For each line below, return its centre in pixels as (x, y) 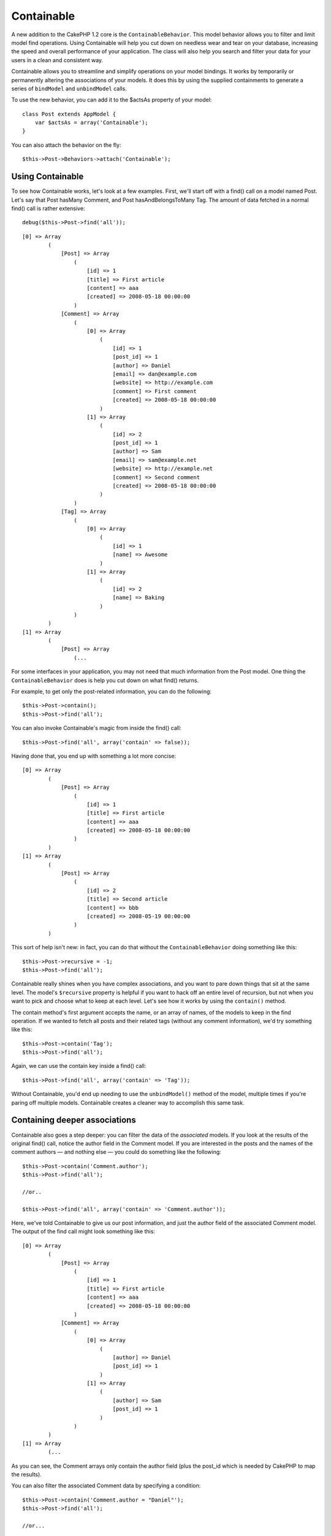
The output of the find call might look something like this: (83, 1231)
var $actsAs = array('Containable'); (91, 123)
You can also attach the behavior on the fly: (66, 145)
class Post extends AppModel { (69, 114)
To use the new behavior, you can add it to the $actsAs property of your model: (112, 100)
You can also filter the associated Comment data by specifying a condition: (106, 1486)
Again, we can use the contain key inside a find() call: (79, 1066)
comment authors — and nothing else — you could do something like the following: (116, 1152)
